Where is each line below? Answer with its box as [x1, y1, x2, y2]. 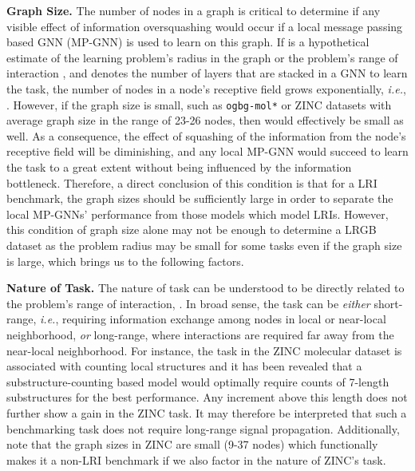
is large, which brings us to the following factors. [6, 252, 244, 269]
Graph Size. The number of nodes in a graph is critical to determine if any [6, 2, 381, 18]
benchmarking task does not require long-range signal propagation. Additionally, [6, 420, 400, 437]
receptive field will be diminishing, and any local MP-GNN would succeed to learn [6, 143, 409, 160]
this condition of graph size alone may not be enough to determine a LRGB [6, 221, 377, 238]
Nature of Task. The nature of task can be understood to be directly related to [6, 279, 405, 296]
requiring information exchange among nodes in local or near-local [61, 311, 386, 327]
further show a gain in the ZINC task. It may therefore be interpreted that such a [6, 404, 407, 421]
